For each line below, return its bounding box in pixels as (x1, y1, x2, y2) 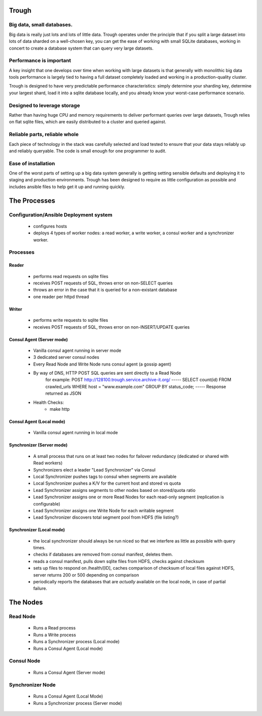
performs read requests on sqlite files (33, 273, 109, 279)
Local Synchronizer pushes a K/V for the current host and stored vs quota (33, 480, 181, 486)
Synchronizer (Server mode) (9, 442, 68, 448)
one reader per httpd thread (33, 294, 89, 299)
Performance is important (9, 57, 71, 64)
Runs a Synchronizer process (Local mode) (33, 639, 120, 645)
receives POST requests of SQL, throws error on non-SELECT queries (33, 280, 173, 286)
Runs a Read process (33, 625, 76, 631)
